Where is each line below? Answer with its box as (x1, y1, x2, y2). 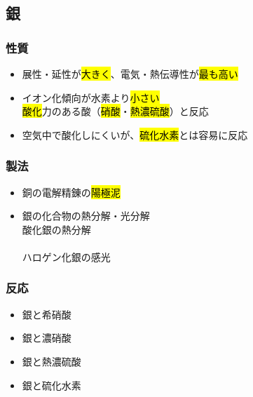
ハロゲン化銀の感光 (22, 249, 111, 264)
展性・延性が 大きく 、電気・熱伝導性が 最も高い (22, 67, 238, 81)
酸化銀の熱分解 (22, 222, 91, 236)
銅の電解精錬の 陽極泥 (22, 184, 121, 199)
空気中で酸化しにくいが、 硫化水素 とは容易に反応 (22, 127, 248, 142)
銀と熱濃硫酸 (22, 354, 81, 368)
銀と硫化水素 (22, 377, 81, 392)
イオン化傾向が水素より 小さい (22, 90, 160, 105)
